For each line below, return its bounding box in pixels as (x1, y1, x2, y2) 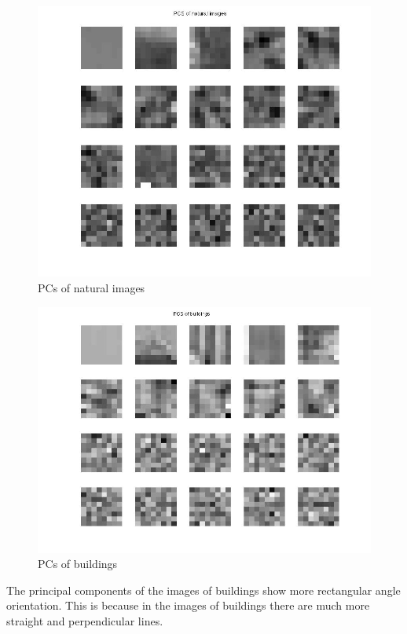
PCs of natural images (38, 279, 145, 295)
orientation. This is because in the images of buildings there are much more (6, 597, 370, 614)
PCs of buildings (38, 555, 118, 572)
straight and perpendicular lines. (6, 612, 163, 629)
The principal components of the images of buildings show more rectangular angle (6, 581, 401, 598)
